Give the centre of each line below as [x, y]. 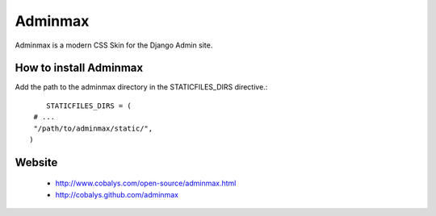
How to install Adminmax [79, 68]
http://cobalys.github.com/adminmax [117, 194]
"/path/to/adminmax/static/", [93, 128]
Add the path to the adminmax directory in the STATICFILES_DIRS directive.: [141, 87]
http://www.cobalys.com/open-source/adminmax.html [146, 183]
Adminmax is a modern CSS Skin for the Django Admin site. [114, 45]
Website [36, 162]
